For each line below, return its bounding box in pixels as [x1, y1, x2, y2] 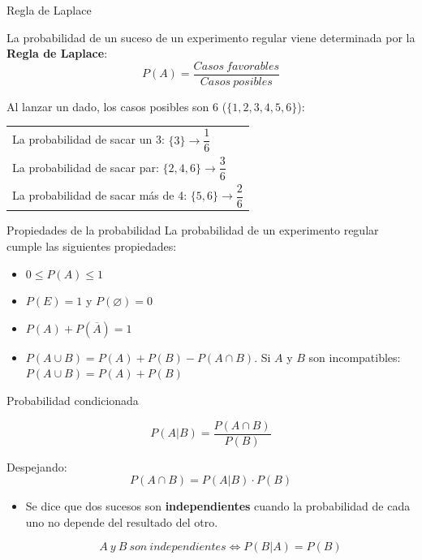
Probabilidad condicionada [6, 391, 139, 408]
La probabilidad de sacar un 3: [12, 131, 165, 148]
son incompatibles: [308, 348, 401, 365]
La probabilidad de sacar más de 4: [12, 187, 187, 204]
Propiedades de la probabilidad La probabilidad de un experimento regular [6, 222, 379, 239]
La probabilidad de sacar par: [12, 158, 159, 175]
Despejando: [6, 458, 67, 475]
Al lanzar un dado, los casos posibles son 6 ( [6, 97, 227, 114]
